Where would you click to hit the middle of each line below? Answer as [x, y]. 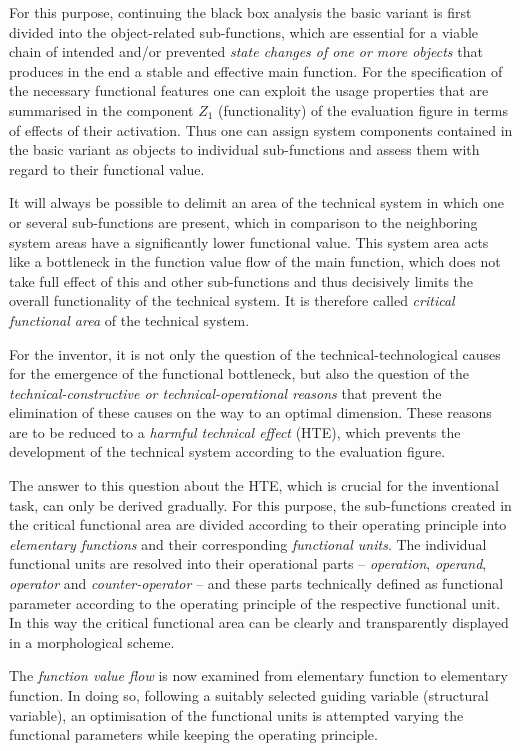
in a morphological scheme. [92, 641]
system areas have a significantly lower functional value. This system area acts [249, 241]
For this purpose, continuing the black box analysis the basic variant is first [240, 12]
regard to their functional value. [107, 168]
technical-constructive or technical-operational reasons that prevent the [225, 392]
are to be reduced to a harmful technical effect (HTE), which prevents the [235, 431]
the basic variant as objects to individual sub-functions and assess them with [244, 149]
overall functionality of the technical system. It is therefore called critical [232, 300]
